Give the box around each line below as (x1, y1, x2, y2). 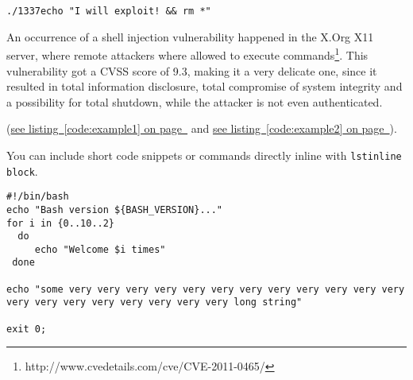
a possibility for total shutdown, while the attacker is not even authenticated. (6, 93, 383, 110)
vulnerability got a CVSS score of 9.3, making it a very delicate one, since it (6, 62, 377, 79)
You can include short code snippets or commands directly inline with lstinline (6, 146, 402, 163)
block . (6, 162, 38, 179)
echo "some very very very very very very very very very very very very (6, 283, 405, 295)
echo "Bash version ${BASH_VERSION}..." (6, 204, 223, 215)
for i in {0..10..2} (6, 217, 115, 229)
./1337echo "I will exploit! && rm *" (6, 6, 211, 17)
